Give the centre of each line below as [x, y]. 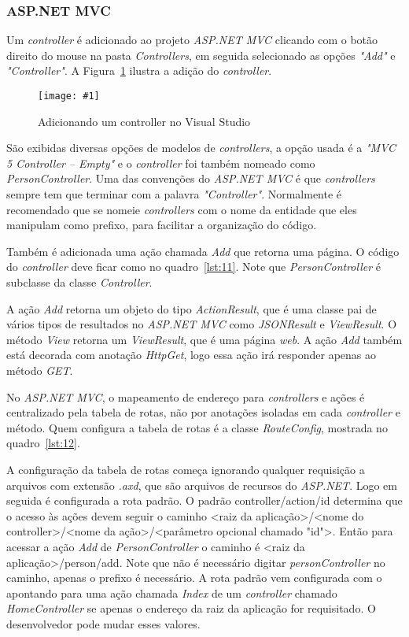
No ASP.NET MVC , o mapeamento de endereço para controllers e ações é [186, 396]
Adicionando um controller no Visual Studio [144, 121]
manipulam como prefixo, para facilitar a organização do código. [162, 225]
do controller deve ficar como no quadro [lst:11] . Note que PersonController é [194, 267]
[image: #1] [69, 96]
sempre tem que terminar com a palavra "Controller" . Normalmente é [174, 194]
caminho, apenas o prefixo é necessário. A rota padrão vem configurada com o [194, 578]
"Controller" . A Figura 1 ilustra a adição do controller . [139, 70]
